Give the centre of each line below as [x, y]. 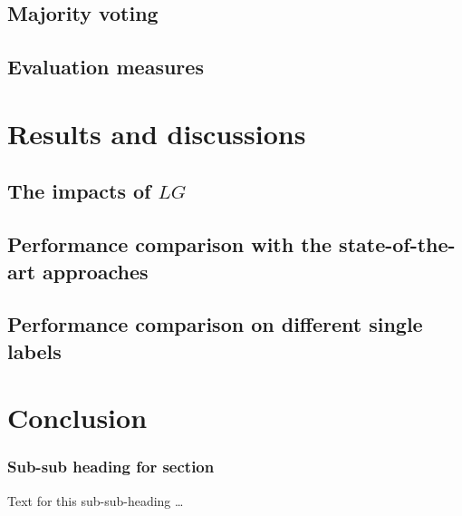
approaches [96, 271]
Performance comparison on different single [215, 324]
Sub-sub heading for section [111, 467]
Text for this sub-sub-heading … [96, 500]
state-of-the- [397, 244]
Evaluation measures [106, 67]
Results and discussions [157, 133]
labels [34, 350]
